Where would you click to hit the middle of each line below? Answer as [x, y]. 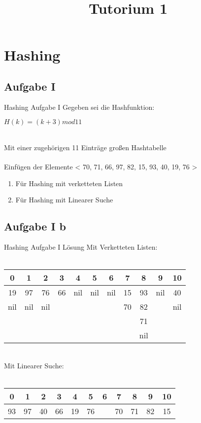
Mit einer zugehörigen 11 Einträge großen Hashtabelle [85, 147]
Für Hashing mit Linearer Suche [64, 200]
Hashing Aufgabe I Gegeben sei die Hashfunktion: [79, 107]
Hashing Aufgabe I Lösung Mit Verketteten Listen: [81, 247]
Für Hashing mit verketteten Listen [69, 183]
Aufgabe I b [35, 226]
